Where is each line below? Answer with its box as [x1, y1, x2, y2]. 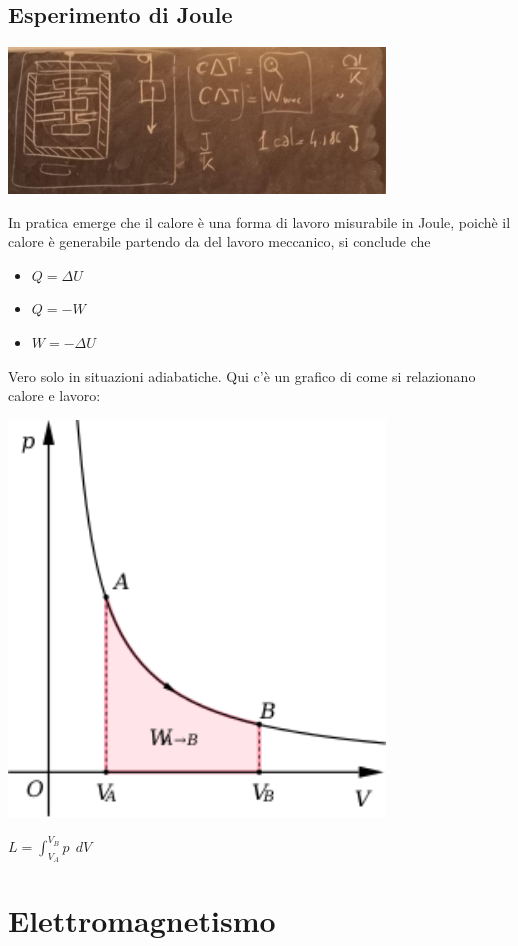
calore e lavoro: [8, 385, 101, 406]
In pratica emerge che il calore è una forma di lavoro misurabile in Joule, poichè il [8, 211, 511, 232]
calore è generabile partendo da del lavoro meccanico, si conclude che [8, 231, 431, 252]
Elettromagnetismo [8, 900, 276, 941]
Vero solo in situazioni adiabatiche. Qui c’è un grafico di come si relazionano [8, 365, 476, 386]
